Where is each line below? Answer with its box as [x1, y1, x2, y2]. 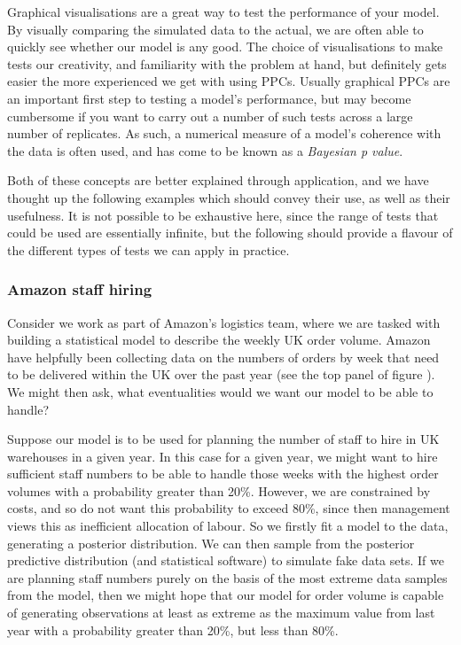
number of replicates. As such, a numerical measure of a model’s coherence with [7, 124, 441, 143]
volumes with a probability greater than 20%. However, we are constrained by [7, 481, 431, 500]
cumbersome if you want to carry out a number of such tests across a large [7, 106, 413, 125]
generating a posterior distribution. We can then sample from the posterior [7, 533, 415, 552]
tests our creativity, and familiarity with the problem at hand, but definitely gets [7, 54, 447, 73]
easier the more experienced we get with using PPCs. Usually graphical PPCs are [7, 72, 450, 90]
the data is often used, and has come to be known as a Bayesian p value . [7, 141, 403, 159]
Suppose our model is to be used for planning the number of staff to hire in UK [7, 430, 440, 448]
